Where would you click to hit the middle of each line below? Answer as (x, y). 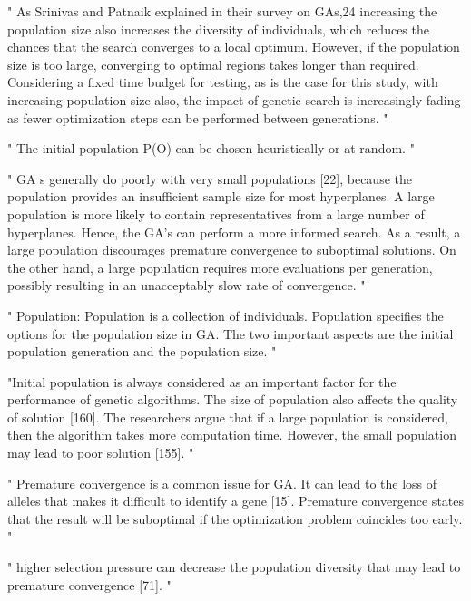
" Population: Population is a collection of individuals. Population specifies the (226, 315)
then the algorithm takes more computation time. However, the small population (232, 435)
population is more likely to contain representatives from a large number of (216, 213)
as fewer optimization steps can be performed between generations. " (198, 117)
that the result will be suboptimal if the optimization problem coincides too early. (235, 518)
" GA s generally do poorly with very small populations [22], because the (210, 178)
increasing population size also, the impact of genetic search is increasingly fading (234, 99)
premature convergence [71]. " (89, 584)
